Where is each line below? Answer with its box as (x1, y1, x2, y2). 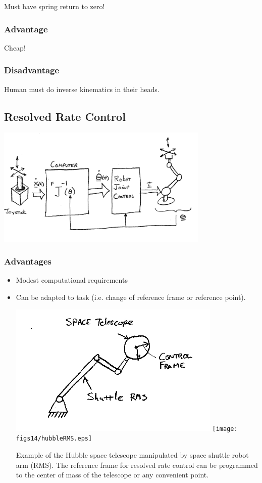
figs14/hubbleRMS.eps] (16, 435, 92, 443)
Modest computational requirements (16, 275, 128, 285)
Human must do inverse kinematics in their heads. (4, 83, 160, 94)
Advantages (4, 255, 52, 268)
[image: (212, 425, 238, 432)
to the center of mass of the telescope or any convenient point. (16, 469, 209, 480)
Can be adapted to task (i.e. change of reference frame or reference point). (16, 292, 246, 302)
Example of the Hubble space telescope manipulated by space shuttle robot (16, 449, 249, 460)
